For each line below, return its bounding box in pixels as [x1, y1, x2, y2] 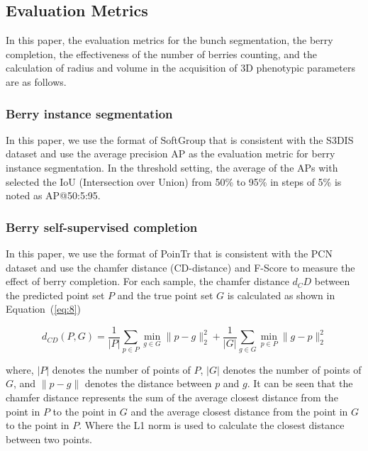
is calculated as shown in [227, 287, 335, 302]
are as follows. [6, 74, 67, 89]
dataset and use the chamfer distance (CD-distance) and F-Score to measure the [6, 260, 355, 274]
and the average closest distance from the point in [130, 403, 348, 418]
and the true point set [117, 287, 213, 302]
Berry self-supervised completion [6, 218, 198, 235]
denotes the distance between [84, 376, 212, 391]
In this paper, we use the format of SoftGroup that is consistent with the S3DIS [6, 132, 354, 147]
